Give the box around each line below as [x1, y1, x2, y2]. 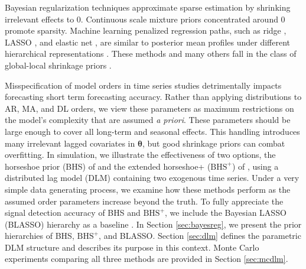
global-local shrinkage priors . [5, 59, 112, 71]
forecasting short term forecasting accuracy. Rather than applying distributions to [5, 90, 302, 103]
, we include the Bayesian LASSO [165, 206, 287, 219]
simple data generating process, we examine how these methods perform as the [5, 183, 291, 195]
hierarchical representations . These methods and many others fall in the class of [5, 47, 297, 60]
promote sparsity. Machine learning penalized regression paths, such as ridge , [5, 24, 287, 37]
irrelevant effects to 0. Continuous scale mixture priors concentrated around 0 [5, 12, 285, 25]
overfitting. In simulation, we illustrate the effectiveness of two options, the [5, 148, 276, 161]
